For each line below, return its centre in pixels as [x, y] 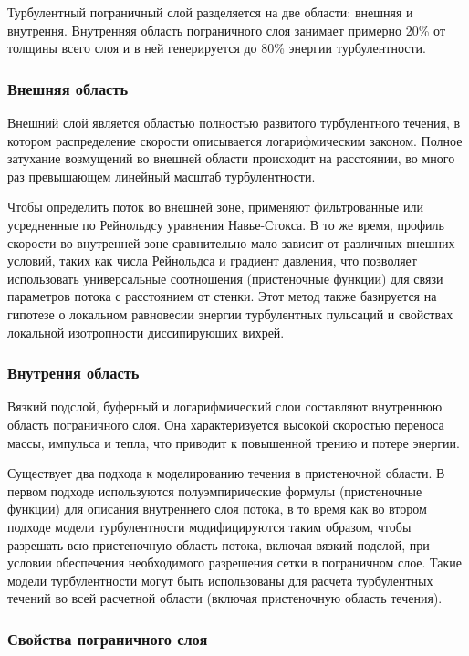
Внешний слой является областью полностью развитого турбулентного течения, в [234, 122]
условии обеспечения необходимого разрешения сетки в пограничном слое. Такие [235, 562]
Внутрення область [73, 373]
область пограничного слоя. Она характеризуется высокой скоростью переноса [226, 424]
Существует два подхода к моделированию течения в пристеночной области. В [226, 473]
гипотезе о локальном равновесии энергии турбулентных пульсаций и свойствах [230, 313]
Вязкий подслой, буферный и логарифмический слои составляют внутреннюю [225, 406]
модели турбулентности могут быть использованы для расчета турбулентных [220, 580]
